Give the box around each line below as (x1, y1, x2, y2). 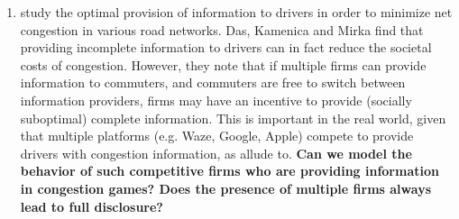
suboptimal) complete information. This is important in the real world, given (20, 108, 446, 127)
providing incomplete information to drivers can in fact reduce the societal (20, 38, 432, 57)
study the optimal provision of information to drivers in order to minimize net (20, 3, 453, 21)
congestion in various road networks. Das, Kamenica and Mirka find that (20, 20, 424, 39)
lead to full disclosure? (20, 196, 163, 215)
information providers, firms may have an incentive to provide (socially (20, 90, 412, 109)
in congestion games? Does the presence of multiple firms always (20, 178, 431, 197)
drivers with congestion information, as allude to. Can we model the (20, 143, 412, 162)
